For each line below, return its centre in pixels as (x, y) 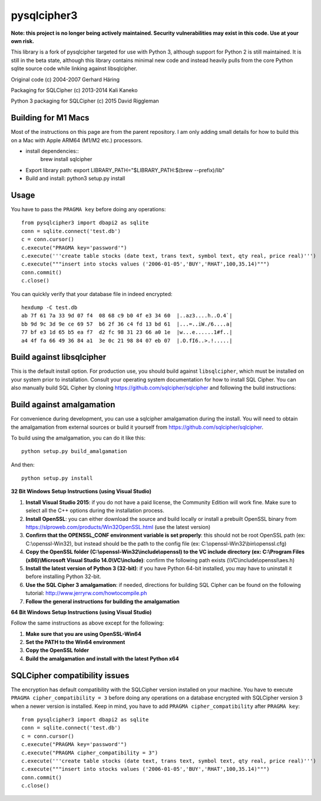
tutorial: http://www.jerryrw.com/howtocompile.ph (86, 593)
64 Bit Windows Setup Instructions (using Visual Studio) (81, 612)
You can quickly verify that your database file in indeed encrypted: (92, 294)
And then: (23, 464)
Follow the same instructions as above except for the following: (87, 623)
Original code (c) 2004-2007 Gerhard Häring (65, 79)
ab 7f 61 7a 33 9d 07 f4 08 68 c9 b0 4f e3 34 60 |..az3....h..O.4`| (127, 316)
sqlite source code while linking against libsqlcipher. (74, 68)
